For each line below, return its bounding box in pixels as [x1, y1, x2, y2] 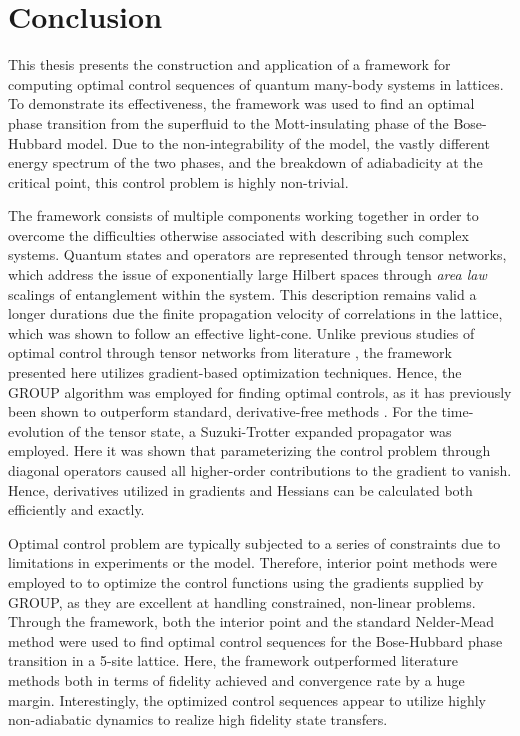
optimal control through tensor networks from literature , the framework [8, 342, 452, 363]
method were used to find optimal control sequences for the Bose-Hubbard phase [8, 630, 503, 651]
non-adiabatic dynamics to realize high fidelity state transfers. [8, 709, 388, 730]
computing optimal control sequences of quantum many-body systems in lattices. [8, 73, 504, 94]
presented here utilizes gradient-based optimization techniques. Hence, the [8, 362, 462, 383]
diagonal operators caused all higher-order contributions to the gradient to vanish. [8, 460, 512, 480]
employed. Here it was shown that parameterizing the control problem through [8, 440, 491, 461]
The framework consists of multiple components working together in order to [8, 205, 479, 226]
